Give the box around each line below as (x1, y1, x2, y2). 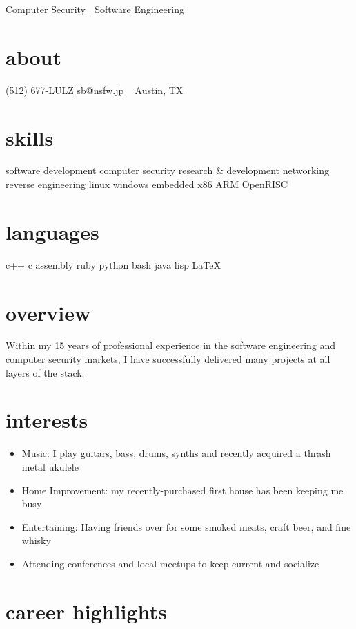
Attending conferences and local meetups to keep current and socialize (21, 556, 319, 570)
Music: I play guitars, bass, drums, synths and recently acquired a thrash (21, 446, 331, 460)
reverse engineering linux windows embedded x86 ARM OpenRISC (6, 177, 288, 191)
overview (6, 298, 91, 326)
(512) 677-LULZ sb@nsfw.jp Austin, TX (6, 82, 184, 97)
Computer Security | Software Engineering (6, 2, 184, 16)
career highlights (6, 597, 167, 625)
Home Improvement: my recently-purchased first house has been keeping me (21, 482, 344, 497)
